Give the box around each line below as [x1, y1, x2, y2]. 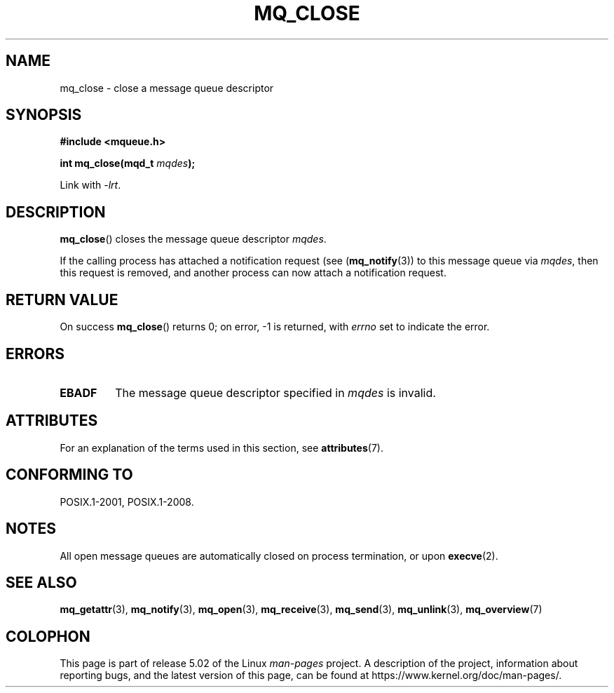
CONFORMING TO [6, 466, 133, 484]
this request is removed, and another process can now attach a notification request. [60, 267, 446, 279]
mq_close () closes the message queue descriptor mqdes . [60, 233, 327, 245]
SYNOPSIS [6, 106, 82, 124]
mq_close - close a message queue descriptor [60, 81, 274, 94]
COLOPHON [6, 627, 90, 645]
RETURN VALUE [6, 290, 118, 309]
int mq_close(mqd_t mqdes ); [60, 157, 196, 170]
